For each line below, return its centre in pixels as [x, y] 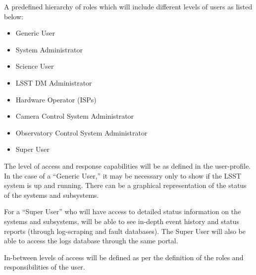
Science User [35, 66]
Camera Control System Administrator [75, 116]
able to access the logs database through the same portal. [91, 241]
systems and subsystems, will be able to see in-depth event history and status [122, 221]
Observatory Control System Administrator [81, 132]
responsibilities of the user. [45, 267]
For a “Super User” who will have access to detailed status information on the [123, 211]
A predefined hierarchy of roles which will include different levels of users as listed [128, 6]
